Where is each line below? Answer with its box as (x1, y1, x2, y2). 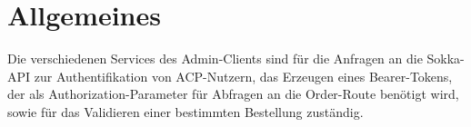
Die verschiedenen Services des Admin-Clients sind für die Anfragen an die (7, 49, 423, 68)
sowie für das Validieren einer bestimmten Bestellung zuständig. (7, 102, 364, 121)
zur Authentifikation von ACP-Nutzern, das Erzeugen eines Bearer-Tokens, (34, 66, 453, 85)
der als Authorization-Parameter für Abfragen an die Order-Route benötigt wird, (7, 84, 459, 103)
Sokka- (426, 49, 465, 68)
